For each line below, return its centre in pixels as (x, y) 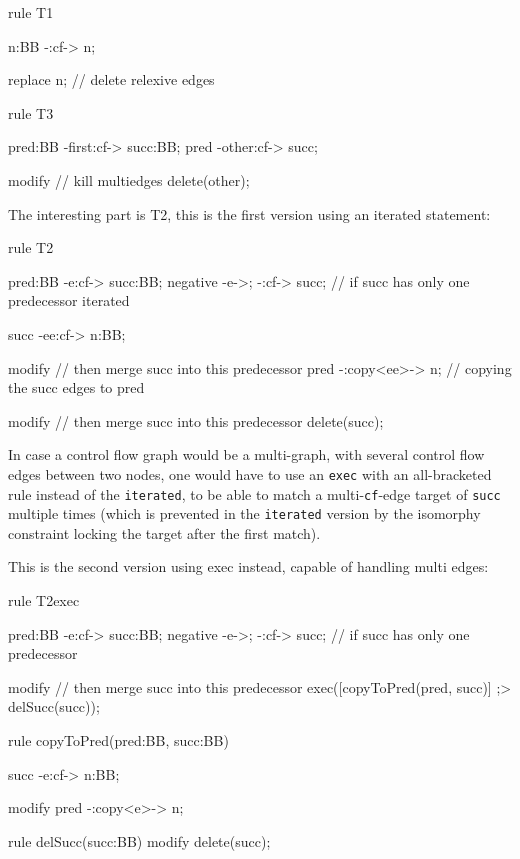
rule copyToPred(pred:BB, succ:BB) (118, 740)
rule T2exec (44, 600)
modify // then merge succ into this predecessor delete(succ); (196, 420)
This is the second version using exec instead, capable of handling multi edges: (248, 566)
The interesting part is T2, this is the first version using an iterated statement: (249, 213)
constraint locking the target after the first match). (164, 532)
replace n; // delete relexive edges (111, 79)
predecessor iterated (69, 300)
